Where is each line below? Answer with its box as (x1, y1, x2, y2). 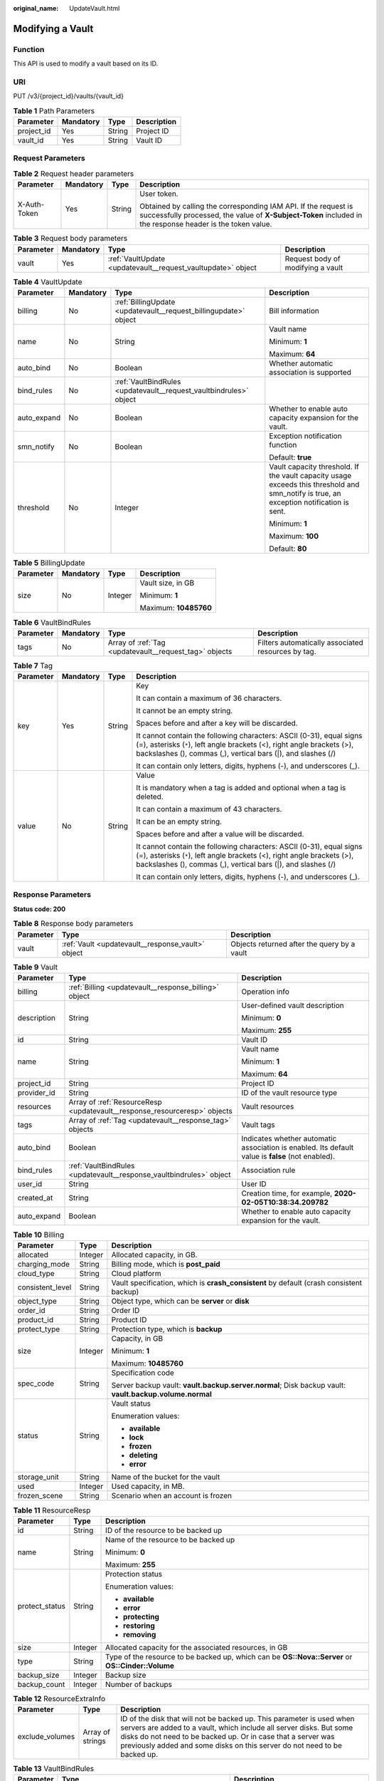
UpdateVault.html (69, 4, 120, 12)
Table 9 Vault (13, 962, 58, 972)
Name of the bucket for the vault (111, 1472, 220, 1482)
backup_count (17, 1679, 65, 1689)
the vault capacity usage (269, 470, 352, 480)
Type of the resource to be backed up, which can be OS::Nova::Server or (105, 1651, 353, 1661)
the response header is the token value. (139, 219, 272, 229)
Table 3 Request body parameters (13, 234, 128, 244)
